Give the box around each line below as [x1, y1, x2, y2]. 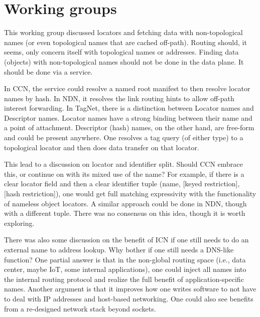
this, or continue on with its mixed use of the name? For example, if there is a [4, 168, 244, 179]
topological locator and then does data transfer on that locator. [4, 142, 199, 152]
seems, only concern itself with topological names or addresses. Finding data [4, 47, 239, 57]
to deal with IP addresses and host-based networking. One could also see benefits [4, 293, 253, 303]
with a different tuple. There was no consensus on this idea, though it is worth [4, 208, 245, 218]
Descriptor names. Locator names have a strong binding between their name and [4, 112, 252, 123]
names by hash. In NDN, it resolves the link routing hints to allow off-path [4, 93, 234, 103]
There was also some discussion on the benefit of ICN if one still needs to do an [4, 234, 249, 245]
